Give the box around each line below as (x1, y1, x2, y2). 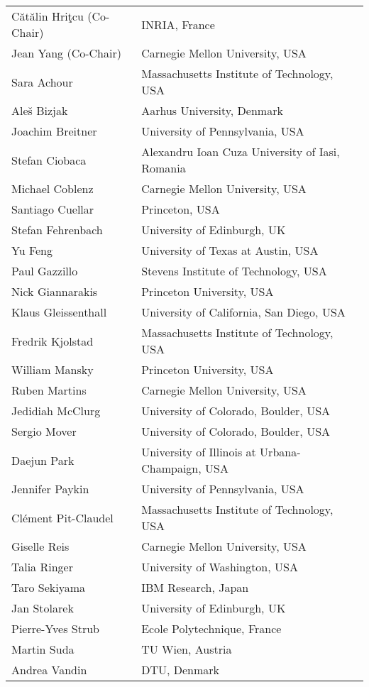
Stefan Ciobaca (11, 151, 87, 168)
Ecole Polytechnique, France (141, 620, 282, 637)
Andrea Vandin (11, 661, 87, 678)
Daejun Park (11, 451, 75, 468)
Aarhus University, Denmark (141, 102, 283, 119)
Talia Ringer (11, 559, 73, 575)
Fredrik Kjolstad (11, 332, 94, 349)
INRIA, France (141, 16, 215, 33)
